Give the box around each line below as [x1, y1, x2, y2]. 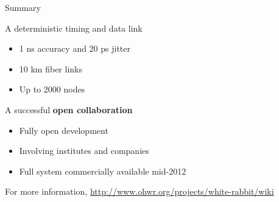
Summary [5, 1, 41, 13]
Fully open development [19, 124, 108, 136]
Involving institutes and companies [19, 144, 149, 157]
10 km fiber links [19, 62, 82, 75]
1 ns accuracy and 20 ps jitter [19, 42, 131, 55]
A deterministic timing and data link [5, 21, 143, 34]
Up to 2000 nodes [19, 83, 85, 96]
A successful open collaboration [5, 103, 133, 116]
